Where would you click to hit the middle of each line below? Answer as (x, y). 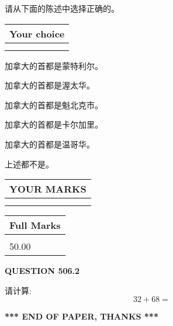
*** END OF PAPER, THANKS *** (82, 316)
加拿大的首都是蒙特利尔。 (54, 65)
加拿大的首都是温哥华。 (50, 144)
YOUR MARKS (48, 189)
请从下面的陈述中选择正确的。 (62, 8)
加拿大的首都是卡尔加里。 (54, 124)
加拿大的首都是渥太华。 (50, 85)
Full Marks (35, 225)
